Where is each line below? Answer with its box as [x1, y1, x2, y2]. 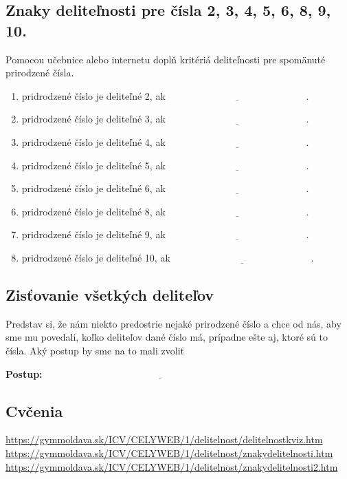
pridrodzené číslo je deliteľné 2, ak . [21, 88, 309, 103]
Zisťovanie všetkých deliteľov [5, 284, 214, 305]
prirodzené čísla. [5, 65, 74, 80]
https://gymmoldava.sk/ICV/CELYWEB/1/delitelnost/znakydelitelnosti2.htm [5, 459, 338, 473]
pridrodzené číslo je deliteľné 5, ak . [21, 158, 309, 172]
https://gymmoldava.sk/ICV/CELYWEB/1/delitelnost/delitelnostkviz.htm [5, 432, 323, 447]
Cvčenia [5, 400, 63, 421]
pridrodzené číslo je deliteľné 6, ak [21, 181, 166, 195]
